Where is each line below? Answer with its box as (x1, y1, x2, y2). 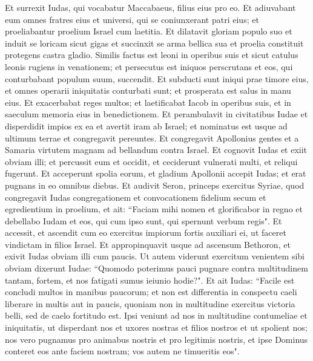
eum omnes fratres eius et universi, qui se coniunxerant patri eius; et (5, 13, 259, 25)
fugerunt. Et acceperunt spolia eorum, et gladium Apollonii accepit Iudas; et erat (5, 167, 306, 180)
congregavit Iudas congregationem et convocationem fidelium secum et (5, 190, 266, 203)
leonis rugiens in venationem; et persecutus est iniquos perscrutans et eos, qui (5, 60, 293, 73)
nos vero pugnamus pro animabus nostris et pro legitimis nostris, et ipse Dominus (5, 333, 308, 345)
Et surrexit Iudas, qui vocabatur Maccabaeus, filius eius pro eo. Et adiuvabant (5, 1, 296, 13)
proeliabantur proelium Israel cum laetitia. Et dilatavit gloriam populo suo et (5, 25, 292, 37)
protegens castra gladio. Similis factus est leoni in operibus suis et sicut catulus (5, 48, 298, 61)
